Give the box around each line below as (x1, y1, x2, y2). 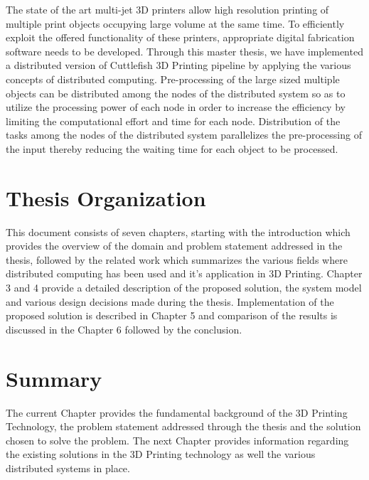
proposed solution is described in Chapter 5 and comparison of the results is (6, 308, 338, 323)
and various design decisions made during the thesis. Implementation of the (6, 294, 334, 309)
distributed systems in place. (6, 460, 130, 475)
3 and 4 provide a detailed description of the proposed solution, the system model (6, 280, 362, 295)
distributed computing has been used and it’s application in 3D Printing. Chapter (6, 266, 363, 281)
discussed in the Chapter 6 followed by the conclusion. (6, 321, 242, 336)
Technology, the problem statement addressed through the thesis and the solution (6, 419, 361, 434)
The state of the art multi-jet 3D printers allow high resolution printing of (6, 2, 329, 16)
